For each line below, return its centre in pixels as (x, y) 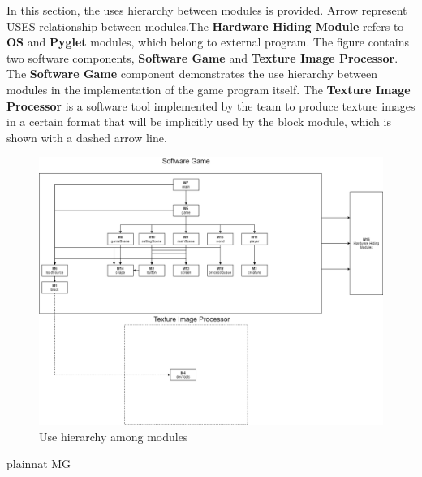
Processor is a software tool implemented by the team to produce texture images (211, 105)
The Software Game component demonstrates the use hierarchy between (192, 74)
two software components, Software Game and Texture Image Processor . (202, 57)
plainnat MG (39, 464)
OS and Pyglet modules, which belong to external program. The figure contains (208, 42)
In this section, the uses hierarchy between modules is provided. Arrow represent (207, 10)
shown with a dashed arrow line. (87, 137)
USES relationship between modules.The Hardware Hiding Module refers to (205, 26)
